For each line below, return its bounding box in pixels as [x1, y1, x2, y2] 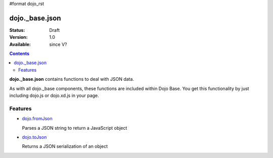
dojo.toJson [22, 134, 47, 140]
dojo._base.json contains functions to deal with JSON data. [9, 76, 134, 82]
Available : [9, 41, 31, 47]
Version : [9, 34, 28, 40]
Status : [9, 27, 25, 33]
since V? [49, 41, 67, 47]
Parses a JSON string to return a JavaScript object [22, 125, 127, 131]
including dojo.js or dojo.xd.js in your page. [9, 92, 100, 98]
